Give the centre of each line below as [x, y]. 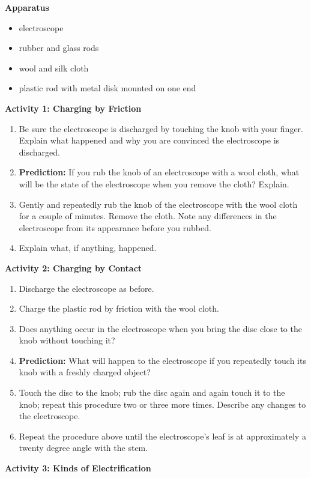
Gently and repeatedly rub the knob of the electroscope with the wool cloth [158, 204]
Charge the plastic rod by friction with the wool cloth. [119, 308]
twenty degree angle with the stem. [83, 448]
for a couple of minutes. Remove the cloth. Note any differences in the [148, 216]
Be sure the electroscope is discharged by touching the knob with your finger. [161, 128]
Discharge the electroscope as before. [86, 288]
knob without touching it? [67, 340]
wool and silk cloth [54, 68]
